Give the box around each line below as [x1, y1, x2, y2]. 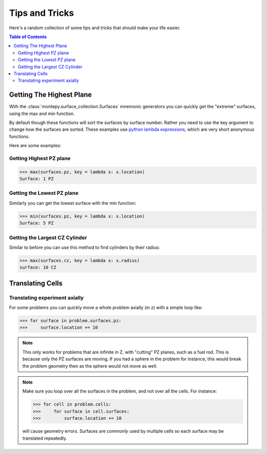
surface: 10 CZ [19, 265, 56, 270]
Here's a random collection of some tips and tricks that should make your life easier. [9, 25, 180, 31]
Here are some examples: [9, 143, 62, 149]
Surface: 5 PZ [19, 221, 54, 226]
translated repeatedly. [22, 435, 67, 441]
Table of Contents [9, 34, 47, 40]
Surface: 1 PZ [19, 176, 54, 182]
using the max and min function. [9, 111, 75, 116]
